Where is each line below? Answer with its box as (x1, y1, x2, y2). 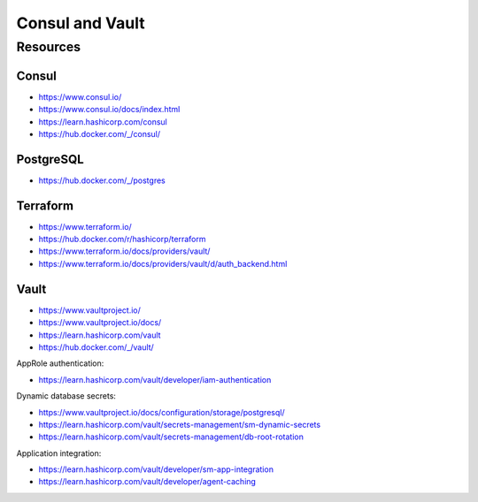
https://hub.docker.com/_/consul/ (38, 128, 161, 139)
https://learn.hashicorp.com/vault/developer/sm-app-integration (38, 464, 274, 475)
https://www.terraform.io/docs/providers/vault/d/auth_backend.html (38, 258, 288, 269)
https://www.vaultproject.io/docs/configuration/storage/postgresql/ (38, 407, 285, 417)
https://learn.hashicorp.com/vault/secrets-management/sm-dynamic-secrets (38, 419, 321, 430)
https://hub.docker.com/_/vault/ (38, 341, 154, 353)
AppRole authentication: (16, 358, 104, 369)
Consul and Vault (16, 13, 145, 33)
